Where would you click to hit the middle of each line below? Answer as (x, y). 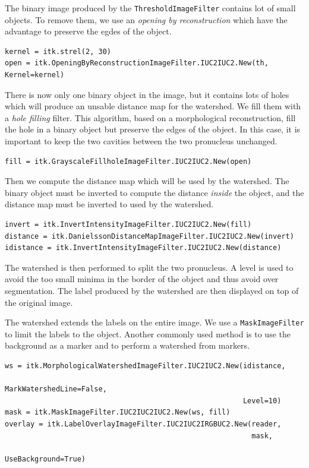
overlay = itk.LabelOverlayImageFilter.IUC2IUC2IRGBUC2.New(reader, (143, 424)
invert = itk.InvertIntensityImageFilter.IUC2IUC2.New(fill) (128, 224)
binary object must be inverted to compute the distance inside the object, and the (154, 192)
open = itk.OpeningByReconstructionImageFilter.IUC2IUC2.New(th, (137, 63)
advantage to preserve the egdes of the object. (88, 31)
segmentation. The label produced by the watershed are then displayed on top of (152, 290)
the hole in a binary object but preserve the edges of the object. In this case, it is (153, 129)
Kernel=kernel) (35, 75)
